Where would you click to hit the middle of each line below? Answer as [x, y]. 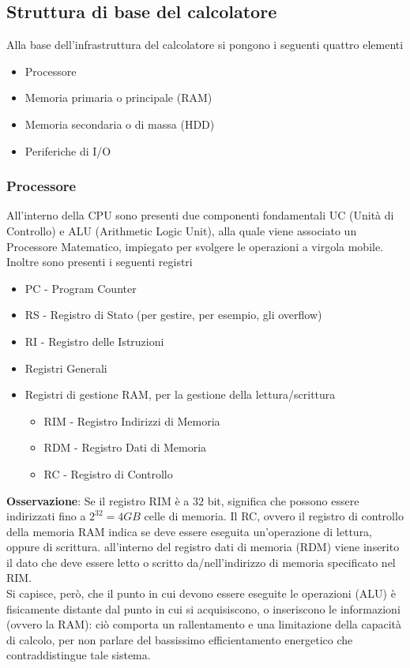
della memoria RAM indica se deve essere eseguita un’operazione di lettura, [190, 531]
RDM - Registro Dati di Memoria [125, 447]
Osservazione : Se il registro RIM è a [98, 500]
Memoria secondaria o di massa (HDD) [120, 124]
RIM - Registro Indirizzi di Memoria [132, 420]
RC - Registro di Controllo [108, 473]
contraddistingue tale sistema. [79, 655]
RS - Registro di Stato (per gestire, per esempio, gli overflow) [173, 315]
